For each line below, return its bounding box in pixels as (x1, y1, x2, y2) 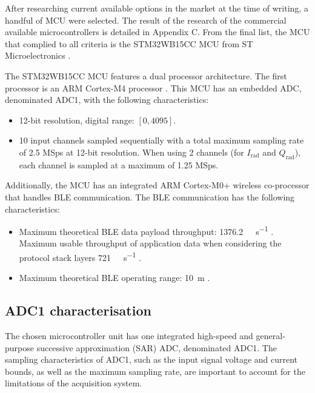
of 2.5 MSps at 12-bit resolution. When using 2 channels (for (19, 145, 244, 158)
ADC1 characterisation (5, 301, 151, 320)
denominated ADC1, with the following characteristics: (5, 93, 209, 106)
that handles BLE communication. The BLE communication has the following (5, 190, 295, 203)
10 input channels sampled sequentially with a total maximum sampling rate (19, 134, 304, 147)
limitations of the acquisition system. (5, 377, 142, 389)
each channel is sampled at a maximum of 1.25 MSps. (19, 158, 219, 171)
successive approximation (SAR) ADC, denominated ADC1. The (36, 341, 277, 354)
